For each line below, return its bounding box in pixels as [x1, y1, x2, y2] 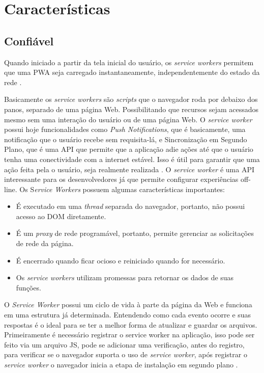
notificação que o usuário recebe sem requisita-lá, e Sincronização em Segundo [4, 134, 247, 144]
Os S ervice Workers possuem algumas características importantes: [19, 183, 225, 194]
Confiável [4, 33, 54, 48]
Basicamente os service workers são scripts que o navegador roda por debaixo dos [4, 94, 258, 104]
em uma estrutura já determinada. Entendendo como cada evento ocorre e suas [4, 309, 251, 320]
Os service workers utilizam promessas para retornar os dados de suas [16, 272, 234, 283]
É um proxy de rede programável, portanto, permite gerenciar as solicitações [16, 228, 254, 238]
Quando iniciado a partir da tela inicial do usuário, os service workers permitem [4, 57, 254, 67]
